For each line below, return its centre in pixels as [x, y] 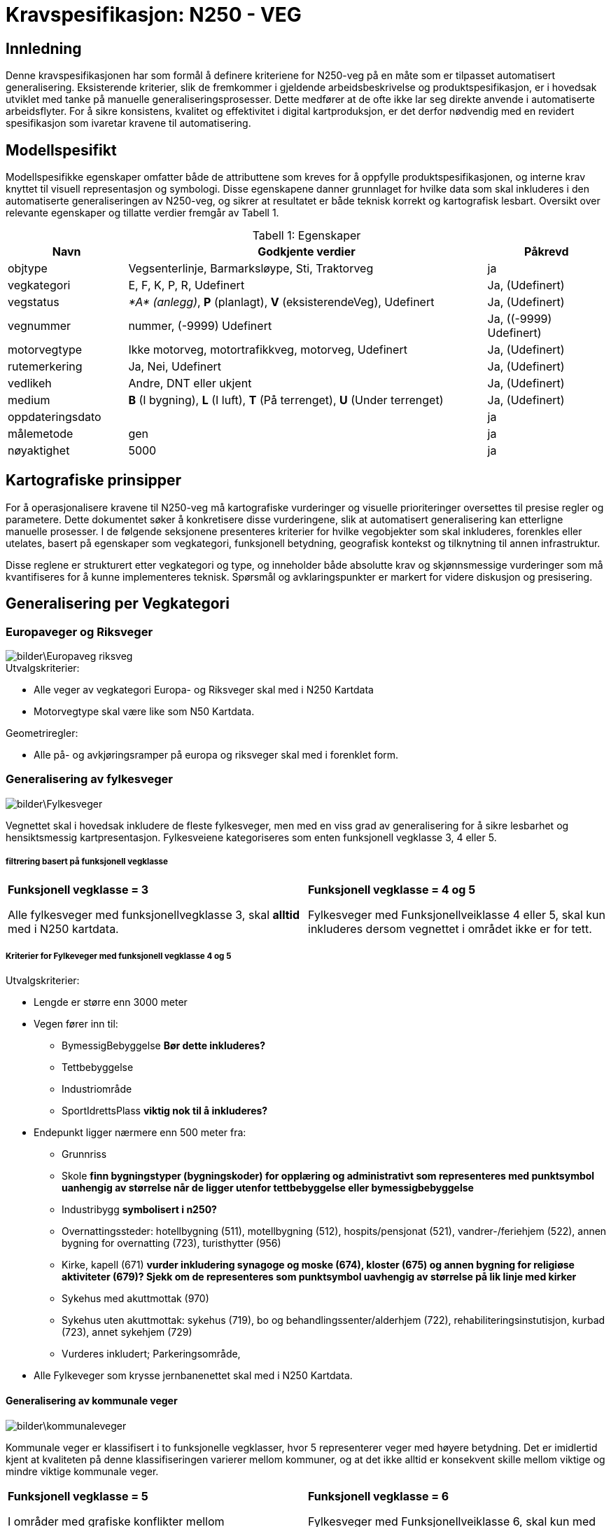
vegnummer [40, 326]
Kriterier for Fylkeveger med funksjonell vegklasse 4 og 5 [119, 956]
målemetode [41, 434]
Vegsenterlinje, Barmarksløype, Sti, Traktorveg [251, 269]
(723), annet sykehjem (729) [127, 1332]
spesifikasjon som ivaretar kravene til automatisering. [128, 123]
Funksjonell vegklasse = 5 [78, 1496]
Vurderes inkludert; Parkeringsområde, [151, 1354]
